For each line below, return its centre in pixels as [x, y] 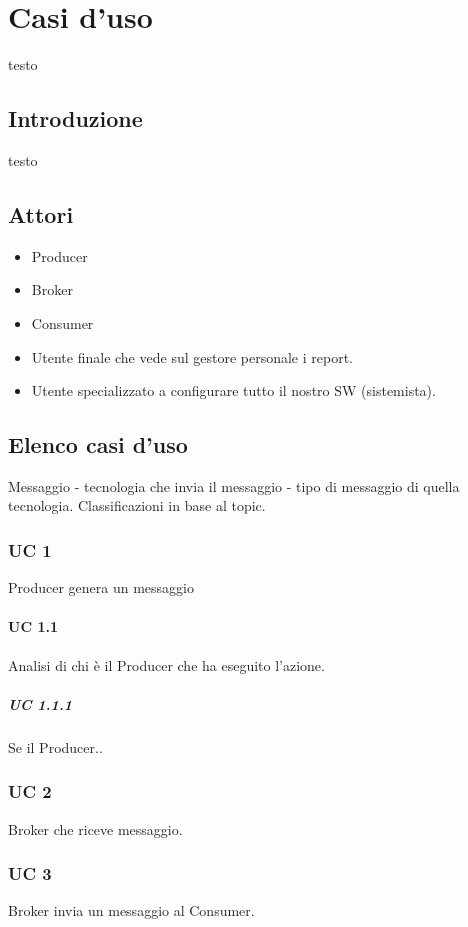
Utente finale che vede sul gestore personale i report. [192, 356]
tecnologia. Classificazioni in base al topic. [137, 505]
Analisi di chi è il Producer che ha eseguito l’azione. [166, 664]
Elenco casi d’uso [98, 444]
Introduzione [75, 118]
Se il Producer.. [55, 746]
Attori [41, 213]
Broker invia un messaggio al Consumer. [131, 910]
